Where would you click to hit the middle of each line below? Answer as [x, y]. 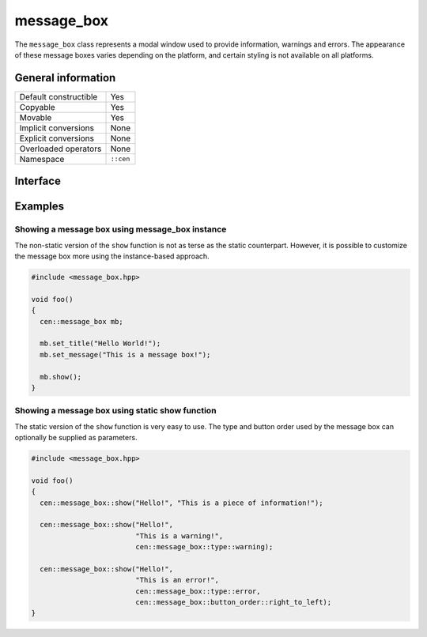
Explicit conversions [57, 138]
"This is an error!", [177, 580]
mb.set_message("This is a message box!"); [125, 354]
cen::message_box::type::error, [198, 591]
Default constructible [59, 96]
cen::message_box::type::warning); [204, 547]
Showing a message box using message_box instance [121, 229]
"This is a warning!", [179, 536]
